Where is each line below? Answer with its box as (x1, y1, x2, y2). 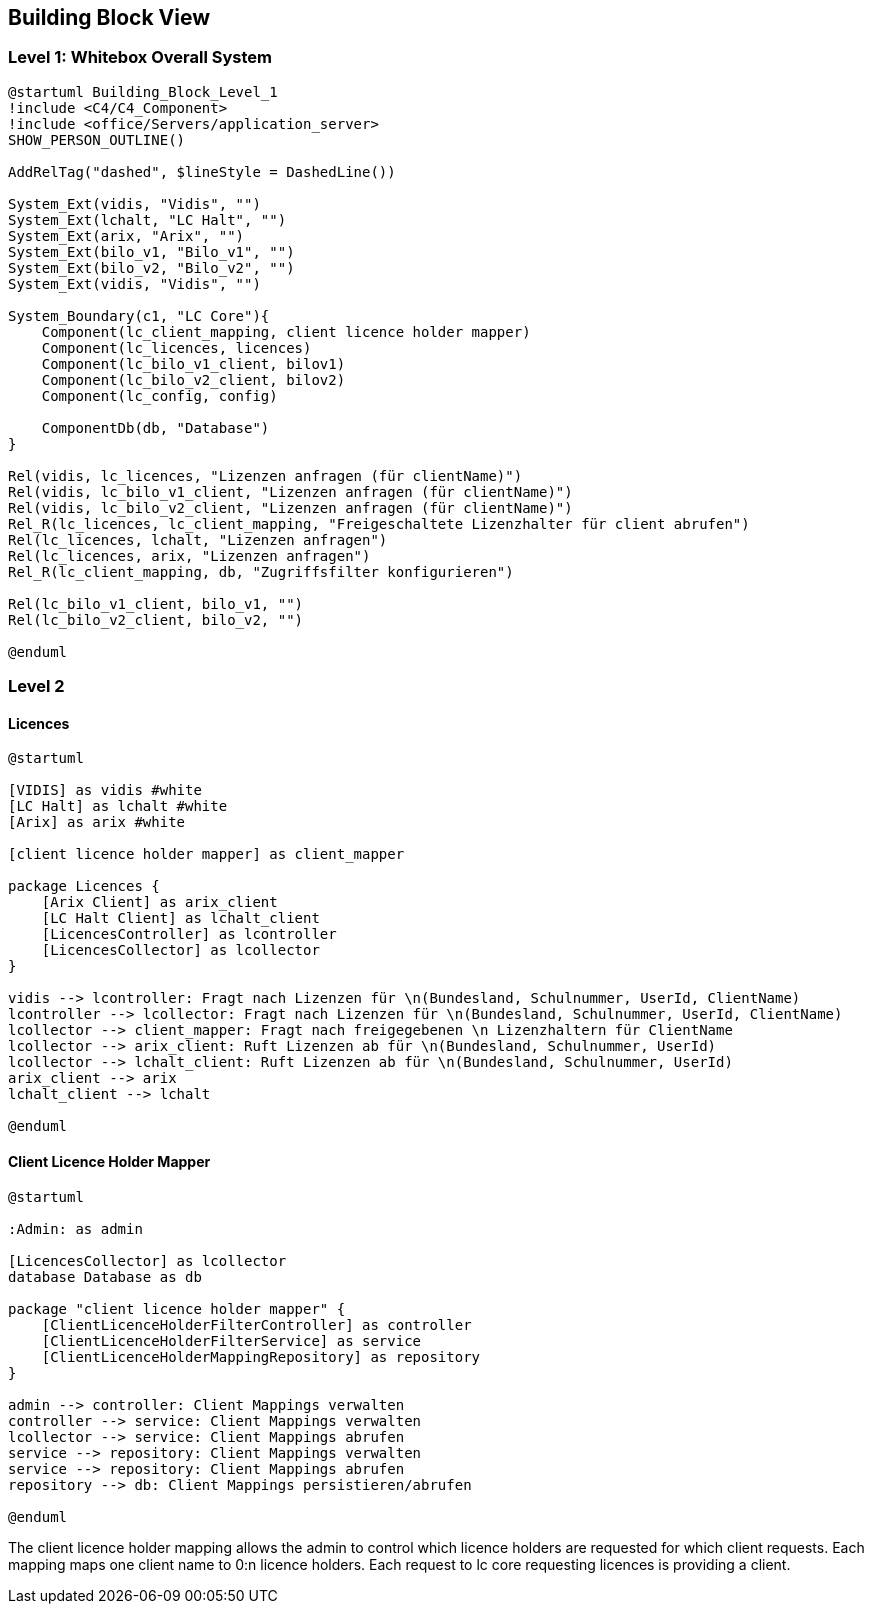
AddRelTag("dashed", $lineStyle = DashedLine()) (8, 163, 396, 180)
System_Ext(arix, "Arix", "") (8, 227, 245, 244)
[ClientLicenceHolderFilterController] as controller (41, 1316, 472, 1333)
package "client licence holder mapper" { (8, 1300, 346, 1317)
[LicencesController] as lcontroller (41, 926, 337, 943)
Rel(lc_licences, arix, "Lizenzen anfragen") (8, 547, 371, 564)
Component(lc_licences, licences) (41, 339, 312, 356)
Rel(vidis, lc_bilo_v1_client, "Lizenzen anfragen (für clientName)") (8, 483, 573, 500)
